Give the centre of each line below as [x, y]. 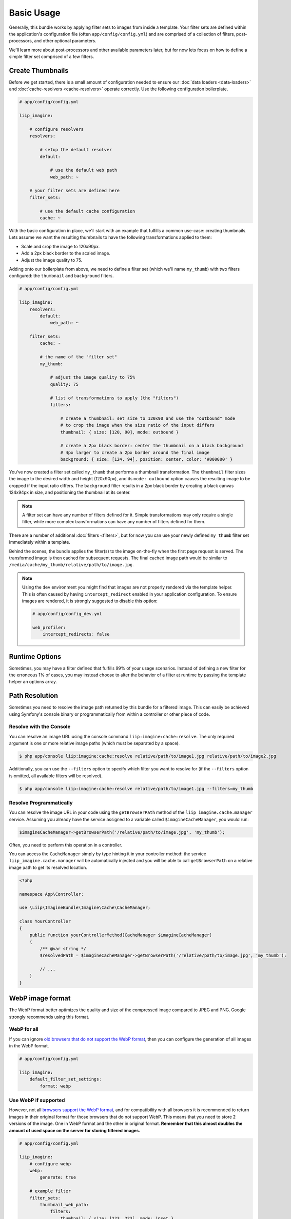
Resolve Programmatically [41, 803]
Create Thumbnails [39, 70]
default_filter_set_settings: [66, 1079]
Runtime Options [35, 657]
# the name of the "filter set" [78, 357]
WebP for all [24, 1029]
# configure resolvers [57, 129]
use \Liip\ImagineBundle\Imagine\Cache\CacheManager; [85, 908]
